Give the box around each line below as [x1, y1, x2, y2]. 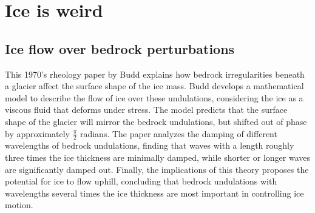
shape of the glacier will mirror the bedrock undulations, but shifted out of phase [5, 115, 307, 127]
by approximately [5, 127, 70, 140]
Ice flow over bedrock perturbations [5, 39, 235, 58]
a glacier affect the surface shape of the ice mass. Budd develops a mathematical [5, 79, 304, 92]
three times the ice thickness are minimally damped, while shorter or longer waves [5, 150, 311, 163]
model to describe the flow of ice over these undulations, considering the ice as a [5, 91, 303, 104]
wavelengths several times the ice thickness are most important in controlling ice [5, 186, 304, 199]
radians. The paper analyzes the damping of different [80, 127, 277, 140]
